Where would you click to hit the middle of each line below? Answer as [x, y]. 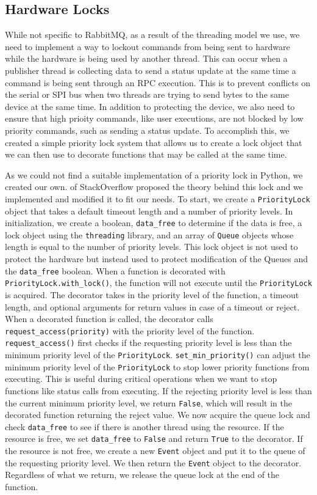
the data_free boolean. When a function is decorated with [115, 270]
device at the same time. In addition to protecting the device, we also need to [150, 106]
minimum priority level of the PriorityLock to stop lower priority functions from [157, 366]
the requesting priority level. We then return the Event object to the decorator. [153, 462]
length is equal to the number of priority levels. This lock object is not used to [151, 247]
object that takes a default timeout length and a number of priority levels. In [149, 211]
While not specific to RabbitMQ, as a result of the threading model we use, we [152, 35]
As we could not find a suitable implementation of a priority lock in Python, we [154, 174]
